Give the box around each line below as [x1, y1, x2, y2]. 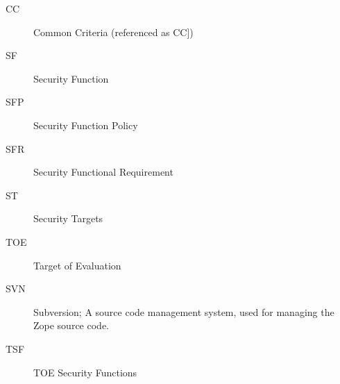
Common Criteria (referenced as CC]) [33, 24, 194, 39]
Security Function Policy [33, 117, 138, 132]
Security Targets [33, 211, 103, 226]
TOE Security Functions [33, 365, 137, 379]
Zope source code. [33, 318, 109, 333]
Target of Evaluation [33, 258, 121, 272]
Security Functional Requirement [33, 165, 173, 179]
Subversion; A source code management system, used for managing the [33, 304, 334, 319]
